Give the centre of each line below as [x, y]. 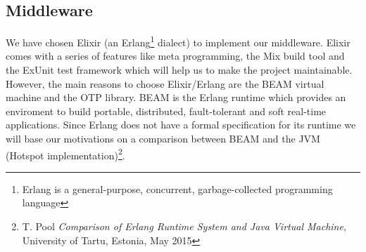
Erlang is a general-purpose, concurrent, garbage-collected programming [177, 188]
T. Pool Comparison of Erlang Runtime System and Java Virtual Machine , [184, 226]
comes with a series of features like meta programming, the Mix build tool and [175, 56]
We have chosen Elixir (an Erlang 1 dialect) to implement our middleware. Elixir [178, 41]
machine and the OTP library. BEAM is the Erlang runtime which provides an [176, 97]
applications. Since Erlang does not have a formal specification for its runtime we [181, 125]
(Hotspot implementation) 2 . [65, 154]
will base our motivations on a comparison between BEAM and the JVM [163, 139]
